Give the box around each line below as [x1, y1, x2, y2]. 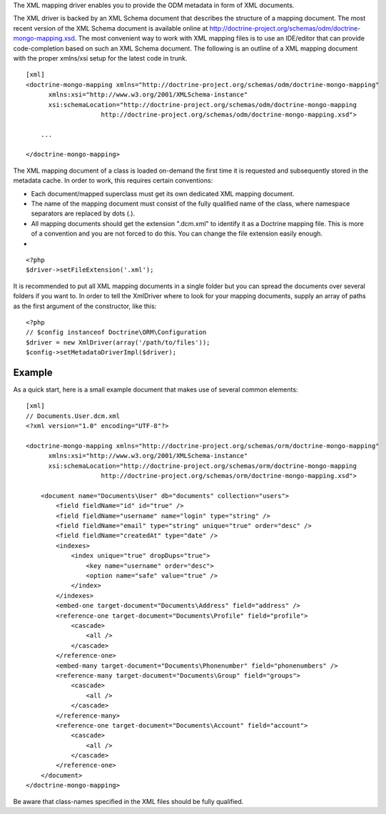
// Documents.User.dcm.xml [26, 412, 121, 420]
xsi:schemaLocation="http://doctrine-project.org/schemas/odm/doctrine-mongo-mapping [48, 101, 357, 108]
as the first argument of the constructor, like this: [13, 302, 157, 310]
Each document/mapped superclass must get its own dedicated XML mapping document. [31, 189, 295, 198]
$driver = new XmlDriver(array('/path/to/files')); [26, 338, 210, 346]
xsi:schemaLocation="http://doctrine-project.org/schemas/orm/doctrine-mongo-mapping [48, 462, 357, 470]
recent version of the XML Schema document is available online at [13, 24, 208, 32]
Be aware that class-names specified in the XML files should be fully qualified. [13, 797, 244, 805]
